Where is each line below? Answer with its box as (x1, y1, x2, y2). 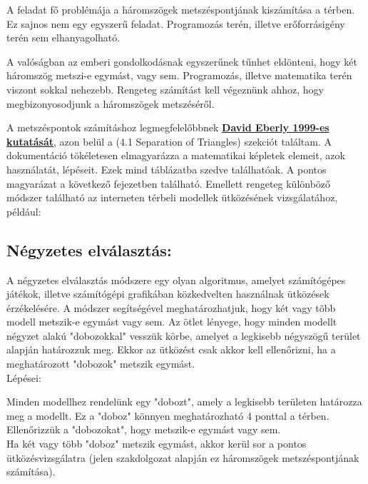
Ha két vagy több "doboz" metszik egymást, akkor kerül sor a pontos (6, 436, 307, 451)
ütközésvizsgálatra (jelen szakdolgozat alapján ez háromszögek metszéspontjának (6, 450, 359, 465)
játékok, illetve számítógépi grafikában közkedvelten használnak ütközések (6, 286, 329, 301)
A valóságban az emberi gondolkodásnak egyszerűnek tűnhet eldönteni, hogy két (6, 54, 357, 69)
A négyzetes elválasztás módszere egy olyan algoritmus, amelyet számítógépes (6, 272, 346, 287)
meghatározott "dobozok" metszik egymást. (6, 356, 195, 371)
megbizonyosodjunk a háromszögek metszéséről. (6, 96, 215, 111)
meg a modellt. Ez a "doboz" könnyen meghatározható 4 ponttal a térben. (6, 408, 329, 423)
